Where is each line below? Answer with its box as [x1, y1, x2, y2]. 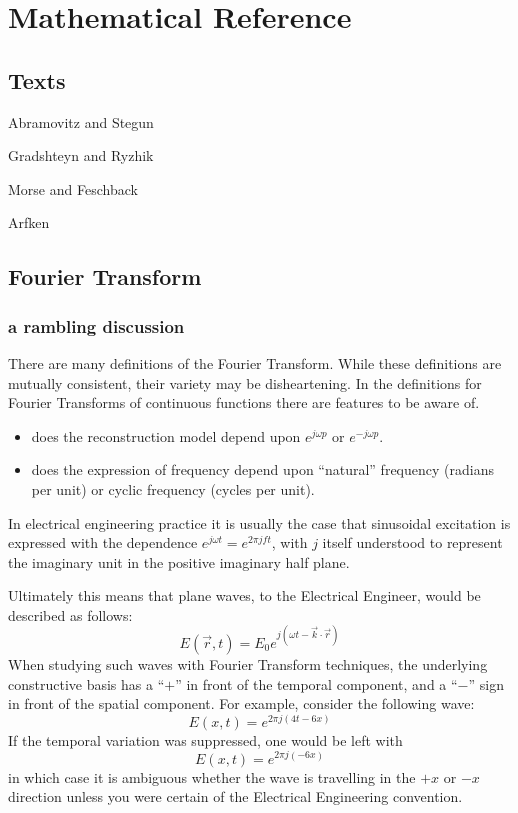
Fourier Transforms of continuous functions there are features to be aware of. [8, 392, 480, 413]
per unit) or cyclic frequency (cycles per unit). [31, 478, 315, 499]
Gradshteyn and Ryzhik [8, 145, 154, 166]
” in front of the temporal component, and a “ [175, 673, 458, 694]
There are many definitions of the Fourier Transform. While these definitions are [8, 352, 502, 373]
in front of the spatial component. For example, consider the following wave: [8, 693, 475, 714]
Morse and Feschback [8, 178, 138, 199]
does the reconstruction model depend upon [31, 425, 301, 446]
